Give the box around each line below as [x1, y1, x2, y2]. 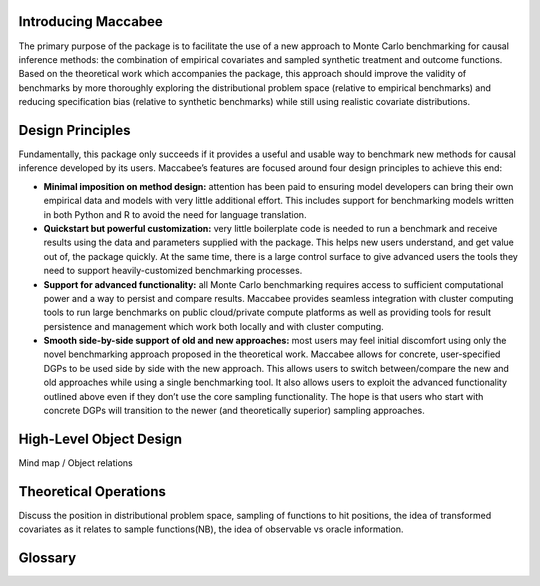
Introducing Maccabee [18, 13, 164, 30]
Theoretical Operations [18, 483, 167, 500]
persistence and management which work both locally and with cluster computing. [43, 320, 384, 332]
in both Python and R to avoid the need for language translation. [43, 208, 307, 220]
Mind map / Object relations [18, 456, 134, 469]
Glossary [18, 550, 77, 567]
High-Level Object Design [18, 430, 183, 447]
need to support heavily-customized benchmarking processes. [43, 265, 303, 277]
